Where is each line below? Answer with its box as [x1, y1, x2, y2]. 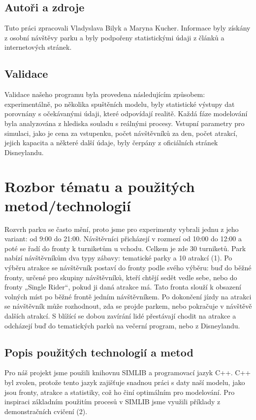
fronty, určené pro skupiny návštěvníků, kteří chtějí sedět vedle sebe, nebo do [4, 272, 237, 282]
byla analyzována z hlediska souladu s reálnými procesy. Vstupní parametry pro [4, 118, 245, 128]
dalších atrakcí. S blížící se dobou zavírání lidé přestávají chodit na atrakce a [4, 311, 236, 321]
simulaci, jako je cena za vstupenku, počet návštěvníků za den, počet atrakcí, [4, 128, 238, 138]
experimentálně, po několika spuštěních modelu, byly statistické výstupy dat [4, 98, 235, 109]
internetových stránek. [4, 42, 72, 52]
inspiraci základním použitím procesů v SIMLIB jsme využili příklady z [4, 396, 221, 407]
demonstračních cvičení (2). [4, 406, 88, 416]
